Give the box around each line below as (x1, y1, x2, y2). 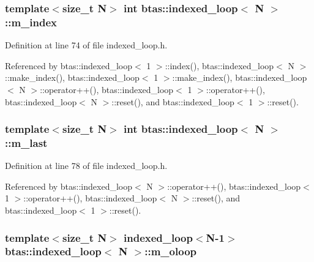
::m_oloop (144, 244, 196, 259)
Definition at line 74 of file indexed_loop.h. (5, 39, 168, 51)
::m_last (5, 135, 48, 150)
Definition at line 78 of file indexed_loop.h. (5, 159, 168, 172)
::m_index (5, 14, 58, 29)
